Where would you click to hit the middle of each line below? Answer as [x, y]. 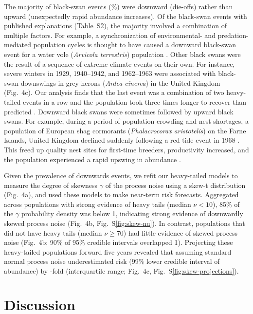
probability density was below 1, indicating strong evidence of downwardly [132, 213]
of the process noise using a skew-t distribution [175, 185]
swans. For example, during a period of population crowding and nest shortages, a [126, 121]
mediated [18, 45]
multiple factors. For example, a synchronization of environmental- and [110, 35]
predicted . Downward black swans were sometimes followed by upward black [119, 111]
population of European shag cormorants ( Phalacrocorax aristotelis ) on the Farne [125, 130]
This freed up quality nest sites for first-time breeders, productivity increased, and [126, 149]
